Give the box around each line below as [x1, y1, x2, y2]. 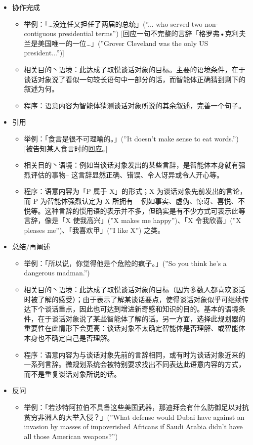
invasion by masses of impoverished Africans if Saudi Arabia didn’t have [24, 421, 243, 432]
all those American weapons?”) [24, 431, 118, 441]
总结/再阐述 [12, 241, 50, 252]
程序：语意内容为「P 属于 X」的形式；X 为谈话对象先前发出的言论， [24, 186, 247, 196]
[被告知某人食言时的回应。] [24, 143, 108, 153]
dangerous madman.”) [24, 267, 90, 278]
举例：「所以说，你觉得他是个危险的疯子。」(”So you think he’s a [24, 258, 227, 268]
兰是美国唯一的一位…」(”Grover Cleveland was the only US [24, 38, 209, 48]
